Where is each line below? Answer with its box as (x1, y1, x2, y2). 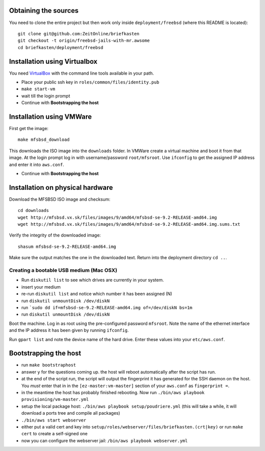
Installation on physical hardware (9, 183, 113, 191)
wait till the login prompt (21, 93, 71, 99)
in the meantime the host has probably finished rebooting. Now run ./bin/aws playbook (21, 390, 205, 395)
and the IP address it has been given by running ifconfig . (9, 327, 129, 333)
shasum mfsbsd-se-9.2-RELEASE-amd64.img (18, 243, 116, 249)
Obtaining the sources (9, 6, 79, 15)
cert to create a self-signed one (21, 431, 88, 437)
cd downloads (18, 208, 49, 213)
